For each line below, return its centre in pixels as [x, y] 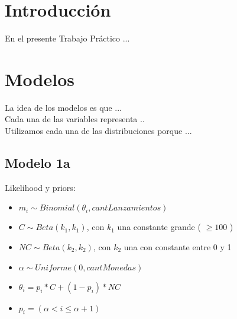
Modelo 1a [38, 163]
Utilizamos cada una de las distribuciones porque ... [98, 131]
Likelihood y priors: [40, 187]
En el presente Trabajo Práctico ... [67, 38]
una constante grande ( [159, 227]
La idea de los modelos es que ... [63, 107]
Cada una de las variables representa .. [75, 119]
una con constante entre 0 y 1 [178, 247]
